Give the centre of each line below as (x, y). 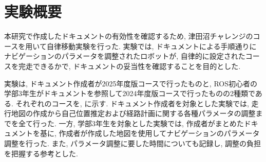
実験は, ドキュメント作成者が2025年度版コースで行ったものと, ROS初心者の (131, 83)
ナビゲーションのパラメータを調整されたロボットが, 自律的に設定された (125, 56)
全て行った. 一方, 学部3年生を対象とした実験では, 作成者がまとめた (131, 123)
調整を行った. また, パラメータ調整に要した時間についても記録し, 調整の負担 (133, 143)
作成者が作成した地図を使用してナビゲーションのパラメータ (159, 133)
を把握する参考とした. (41, 153)
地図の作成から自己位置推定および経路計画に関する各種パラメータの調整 (133, 113)
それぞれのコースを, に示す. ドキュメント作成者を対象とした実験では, (132, 103)
